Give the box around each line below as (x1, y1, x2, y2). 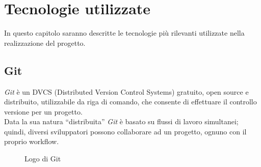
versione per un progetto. (4, 106, 83, 117)
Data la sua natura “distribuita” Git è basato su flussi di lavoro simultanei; (4, 116, 239, 127)
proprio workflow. (4, 136, 59, 147)
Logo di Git (24, 153, 61, 164)
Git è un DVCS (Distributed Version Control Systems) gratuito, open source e (4, 86, 249, 97)
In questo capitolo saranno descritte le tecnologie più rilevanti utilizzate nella (4, 27, 245, 38)
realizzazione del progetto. (4, 37, 86, 48)
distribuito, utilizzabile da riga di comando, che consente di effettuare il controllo (4, 96, 257, 107)
